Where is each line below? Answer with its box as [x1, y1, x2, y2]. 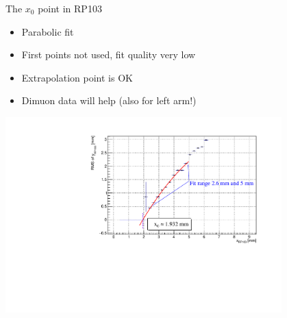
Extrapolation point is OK [21, 70, 133, 84]
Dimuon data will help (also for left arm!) [21, 93, 197, 108]
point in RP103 [38, 1, 102, 15]
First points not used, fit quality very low [21, 47, 196, 62]
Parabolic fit [21, 24, 74, 38]
